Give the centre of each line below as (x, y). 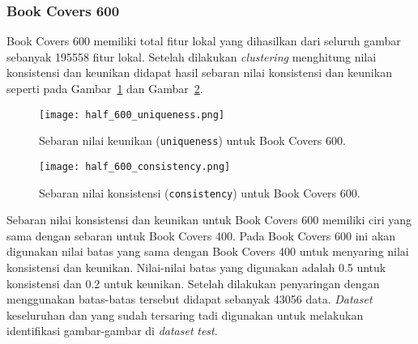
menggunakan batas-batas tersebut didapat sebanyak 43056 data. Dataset (190, 299)
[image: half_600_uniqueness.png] (132, 115)
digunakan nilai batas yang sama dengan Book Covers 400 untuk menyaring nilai (208, 251)
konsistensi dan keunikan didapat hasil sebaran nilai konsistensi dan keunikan (199, 72)
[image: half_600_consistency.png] (135, 166)
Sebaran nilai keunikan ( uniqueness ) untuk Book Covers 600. (192, 140)
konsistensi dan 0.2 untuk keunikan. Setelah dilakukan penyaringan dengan (193, 283)
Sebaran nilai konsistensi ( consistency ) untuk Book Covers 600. (200, 192)
